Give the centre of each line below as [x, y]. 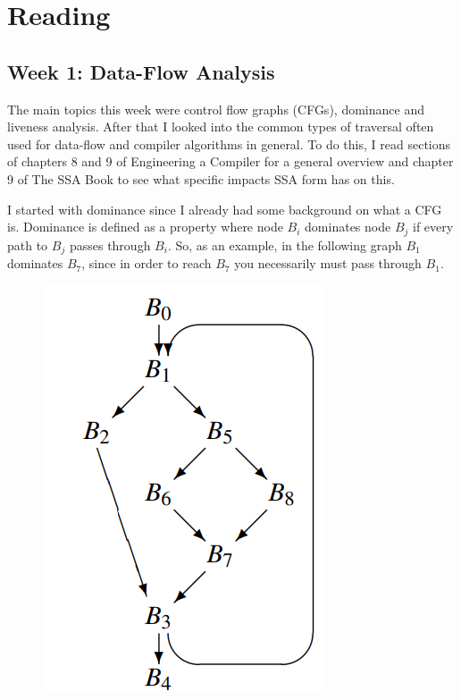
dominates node [348, 227]
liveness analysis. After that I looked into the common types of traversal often [221, 127]
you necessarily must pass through [328, 263]
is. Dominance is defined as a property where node [145, 227]
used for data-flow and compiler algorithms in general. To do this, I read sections [229, 143]
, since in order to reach [147, 263]
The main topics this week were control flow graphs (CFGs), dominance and [216, 109]
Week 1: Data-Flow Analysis [141, 71]
